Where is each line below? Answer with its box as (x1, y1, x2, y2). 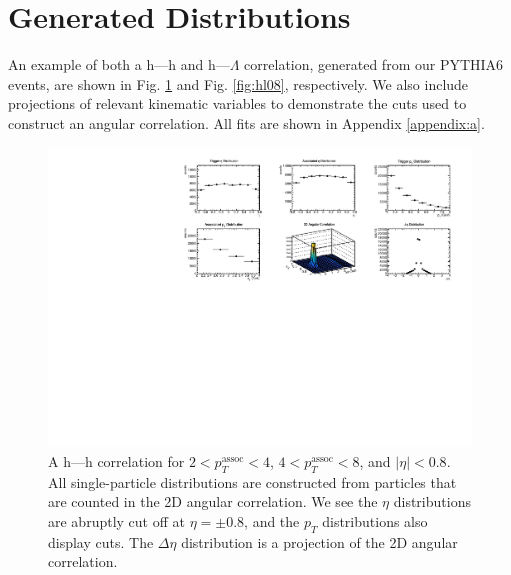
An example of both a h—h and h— (8, 54, 230, 75)
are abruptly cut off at (48, 510, 185, 531)
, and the (244, 510, 300, 531)
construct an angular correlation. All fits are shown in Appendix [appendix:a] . (8, 112, 485, 133)
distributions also (322, 510, 428, 531)
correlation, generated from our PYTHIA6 (244, 54, 504, 75)
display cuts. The (48, 531, 154, 552)
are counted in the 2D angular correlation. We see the (48, 491, 378, 512)
